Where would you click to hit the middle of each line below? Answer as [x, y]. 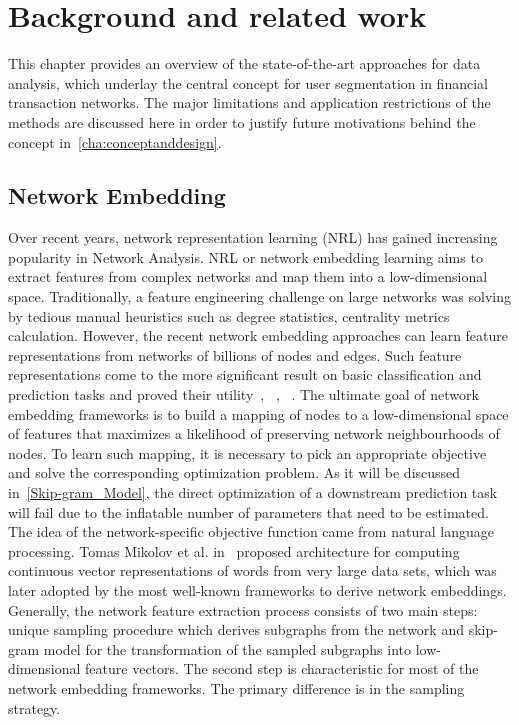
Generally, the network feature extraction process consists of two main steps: [243, 609]
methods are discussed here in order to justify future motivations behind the [242, 121]
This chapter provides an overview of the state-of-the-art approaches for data [244, 63]
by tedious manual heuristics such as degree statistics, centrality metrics [229, 315]
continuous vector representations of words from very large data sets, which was [252, 570]
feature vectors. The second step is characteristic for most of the [282, 668]
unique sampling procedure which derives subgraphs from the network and [236, 629]
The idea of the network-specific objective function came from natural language [251, 531]
